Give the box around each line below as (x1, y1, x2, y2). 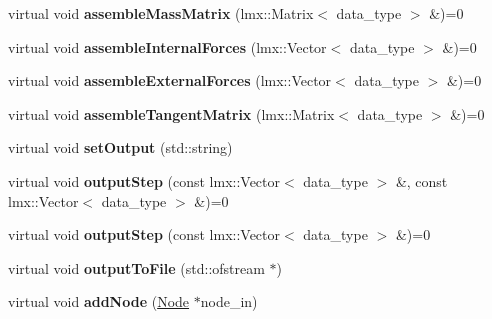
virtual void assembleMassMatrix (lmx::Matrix (8, 3, 314, 23)
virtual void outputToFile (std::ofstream (8, 257, 265, 278)
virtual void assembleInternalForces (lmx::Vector (8, 36, 327, 57)
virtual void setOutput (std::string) (8, 137, 233, 158)
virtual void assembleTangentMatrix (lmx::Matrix (8, 103, 335, 124)
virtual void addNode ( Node (8, 291, 190, 312)
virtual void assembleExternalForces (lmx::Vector (8, 70, 332, 91)
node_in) (200, 291, 258, 312)
